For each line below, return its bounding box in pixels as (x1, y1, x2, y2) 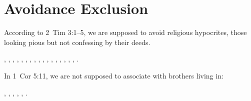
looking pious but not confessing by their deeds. (4, 36, 150, 47)
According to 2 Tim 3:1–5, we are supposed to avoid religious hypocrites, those (4, 27, 247, 37)
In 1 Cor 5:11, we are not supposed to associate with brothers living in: (4, 70, 223, 80)
